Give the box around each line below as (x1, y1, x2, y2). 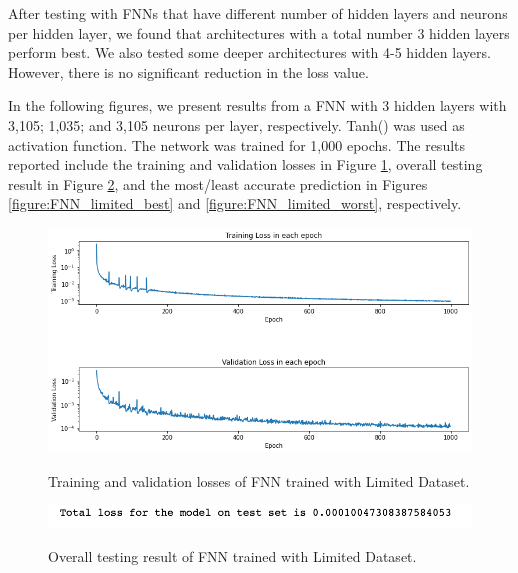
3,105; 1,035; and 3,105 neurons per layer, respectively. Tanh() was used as (8, 114, 465, 135)
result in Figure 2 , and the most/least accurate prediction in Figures (8, 173, 428, 194)
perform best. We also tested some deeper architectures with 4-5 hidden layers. (8, 42, 491, 63)
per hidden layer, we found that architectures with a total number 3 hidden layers (8, 22, 510, 43)
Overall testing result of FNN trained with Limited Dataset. (48, 546, 417, 567)
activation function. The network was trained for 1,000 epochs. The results (8, 134, 466, 155)
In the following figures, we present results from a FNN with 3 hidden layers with (8, 95, 507, 116)
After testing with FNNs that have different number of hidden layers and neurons (8, 3, 508, 23)
